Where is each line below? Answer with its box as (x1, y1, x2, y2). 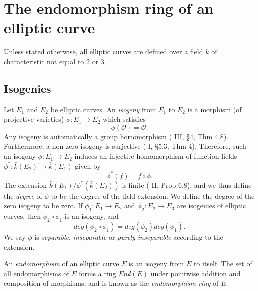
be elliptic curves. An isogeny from (50, 104, 156, 114)
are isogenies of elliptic (177, 200, 246, 211)
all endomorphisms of (4, 268, 69, 278)
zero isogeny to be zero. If (4, 200, 83, 211)
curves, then (4, 211, 41, 221)
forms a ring (79, 268, 116, 278)
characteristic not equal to (4, 56, 84, 66)
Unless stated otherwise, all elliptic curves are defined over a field (4, 46, 203, 57)
